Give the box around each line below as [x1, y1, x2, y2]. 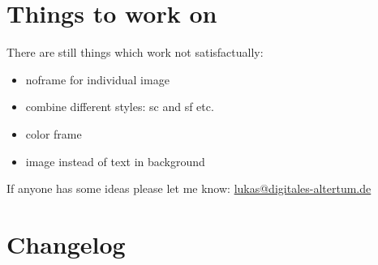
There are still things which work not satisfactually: [6, 44, 264, 61]
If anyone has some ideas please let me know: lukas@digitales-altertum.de [6, 180, 372, 197]
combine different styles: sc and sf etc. [25, 98, 214, 115]
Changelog [6, 227, 126, 260]
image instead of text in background [25, 152, 205, 169]
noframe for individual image [25, 71, 170, 88]
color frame [25, 125, 82, 142]
